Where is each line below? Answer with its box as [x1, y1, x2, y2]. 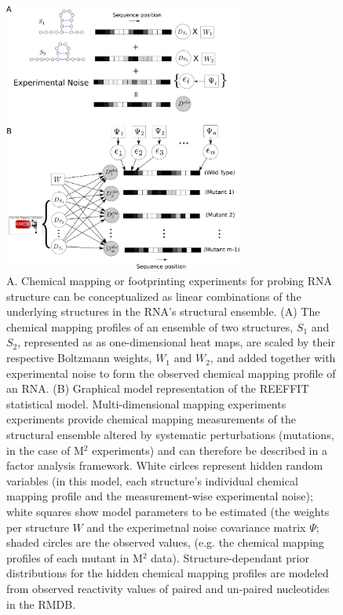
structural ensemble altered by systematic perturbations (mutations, [6, 426, 334, 443]
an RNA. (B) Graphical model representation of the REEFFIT [6, 380, 309, 397]
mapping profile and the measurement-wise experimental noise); [6, 488, 313, 504]
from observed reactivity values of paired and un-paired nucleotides [6, 580, 330, 596]
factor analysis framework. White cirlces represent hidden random [6, 457, 323, 474]
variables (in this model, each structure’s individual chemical [6, 472, 298, 489]
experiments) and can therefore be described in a [92, 441, 327, 458]
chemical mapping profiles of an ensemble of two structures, [6, 318, 294, 335]
